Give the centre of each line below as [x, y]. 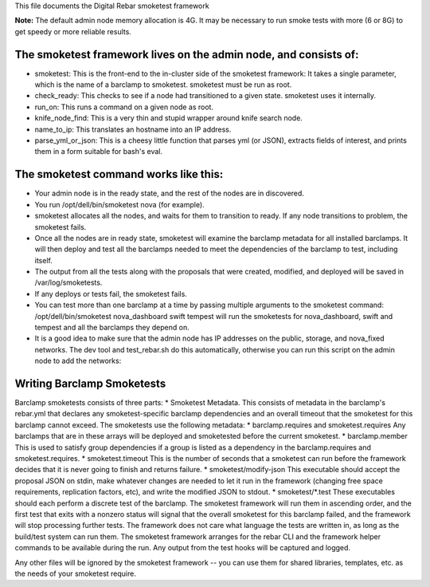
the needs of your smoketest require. [76, 573]
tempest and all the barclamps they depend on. [112, 328]
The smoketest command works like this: [119, 174]
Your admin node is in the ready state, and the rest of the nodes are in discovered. [169, 193]
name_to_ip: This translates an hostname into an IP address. [133, 129]
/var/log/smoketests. [68, 282]
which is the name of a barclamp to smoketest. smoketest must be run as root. [163, 85]
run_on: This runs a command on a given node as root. [124, 107]
